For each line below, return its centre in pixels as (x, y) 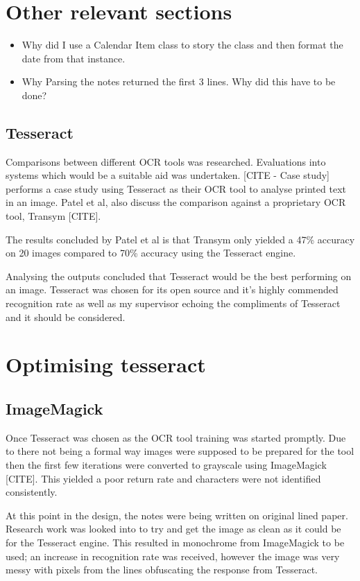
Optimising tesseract (106, 364)
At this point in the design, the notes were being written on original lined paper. (177, 515)
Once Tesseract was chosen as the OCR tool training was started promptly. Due (176, 437)
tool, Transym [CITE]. (53, 216)
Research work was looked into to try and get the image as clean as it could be (173, 529)
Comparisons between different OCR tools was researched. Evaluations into (166, 161)
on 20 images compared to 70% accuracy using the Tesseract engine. (151, 253)
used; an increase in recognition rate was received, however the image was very (173, 556)
